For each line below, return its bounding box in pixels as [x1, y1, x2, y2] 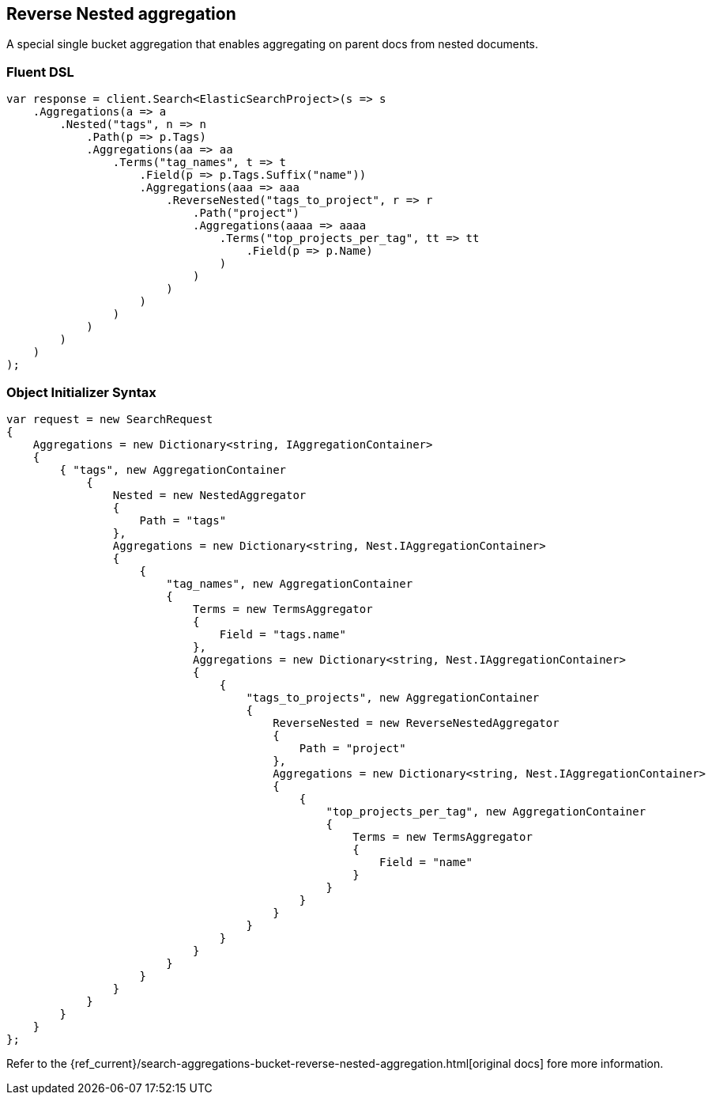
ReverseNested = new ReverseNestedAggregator [273, 716, 559, 729]
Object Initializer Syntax [6, 384, 156, 400]
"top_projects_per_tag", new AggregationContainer [326, 804, 646, 818]
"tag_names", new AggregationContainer [166, 577, 413, 590]
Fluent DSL [6, 63, 74, 80]
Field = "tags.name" [219, 627, 346, 641]
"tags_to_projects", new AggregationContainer [246, 690, 540, 704]
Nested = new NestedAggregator [112, 488, 307, 501]
